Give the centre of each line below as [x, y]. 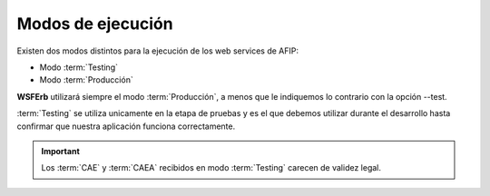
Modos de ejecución [95, 24]
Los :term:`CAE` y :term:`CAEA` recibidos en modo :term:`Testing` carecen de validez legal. [211, 168]
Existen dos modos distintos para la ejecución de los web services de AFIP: [158, 51]
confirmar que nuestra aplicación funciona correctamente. [126, 126]
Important [61, 151]
